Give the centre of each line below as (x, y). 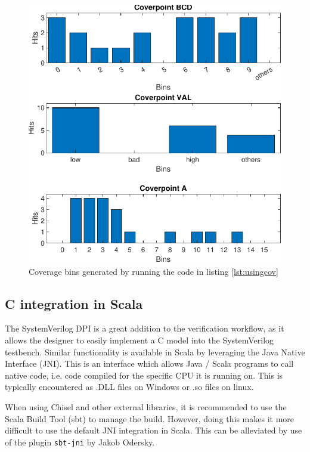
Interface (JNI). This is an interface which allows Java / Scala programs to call (149, 363)
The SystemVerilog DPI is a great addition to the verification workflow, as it (145, 328)
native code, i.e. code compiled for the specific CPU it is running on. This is (144, 375)
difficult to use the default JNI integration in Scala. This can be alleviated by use (154, 430)
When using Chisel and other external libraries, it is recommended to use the (146, 407)
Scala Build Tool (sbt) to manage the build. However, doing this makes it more (150, 418)
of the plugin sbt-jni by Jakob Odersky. (80, 442)
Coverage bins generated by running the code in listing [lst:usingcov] (154, 271)
